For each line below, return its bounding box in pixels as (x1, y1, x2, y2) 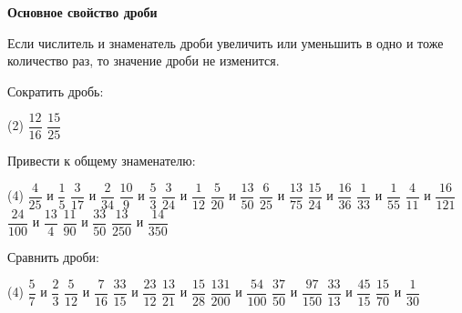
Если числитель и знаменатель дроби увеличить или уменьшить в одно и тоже (7, 33, 444, 52)
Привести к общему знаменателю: (7, 151, 196, 170)
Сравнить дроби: (7, 247, 99, 267)
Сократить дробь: (7, 81, 104, 100)
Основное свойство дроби (7, 3, 158, 21)
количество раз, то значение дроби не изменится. (7, 51, 280, 70)
